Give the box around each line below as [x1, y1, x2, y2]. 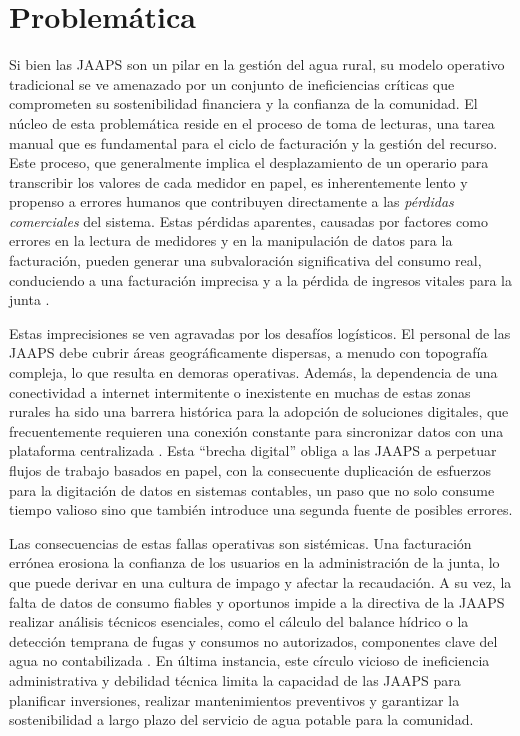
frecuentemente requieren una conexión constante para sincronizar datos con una [9, 420, 504, 441]
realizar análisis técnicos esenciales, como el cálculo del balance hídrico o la [9, 611, 469, 632]
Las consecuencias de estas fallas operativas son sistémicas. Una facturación [9, 532, 472, 553]
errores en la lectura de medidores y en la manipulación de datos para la [9, 230, 453, 251]
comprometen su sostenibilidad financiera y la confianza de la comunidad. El [9, 93, 478, 114]
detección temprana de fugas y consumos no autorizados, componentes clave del [9, 630, 498, 651]
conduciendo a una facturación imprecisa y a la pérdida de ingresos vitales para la [9, 269, 512, 290]
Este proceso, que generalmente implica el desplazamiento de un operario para [9, 152, 489, 173]
